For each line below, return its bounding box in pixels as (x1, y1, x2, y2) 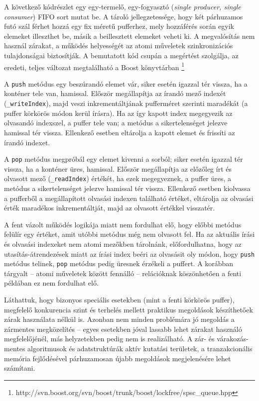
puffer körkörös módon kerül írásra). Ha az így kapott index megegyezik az (4, 107, 233, 118)
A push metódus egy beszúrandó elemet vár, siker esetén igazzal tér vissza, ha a (4, 78, 248, 89)
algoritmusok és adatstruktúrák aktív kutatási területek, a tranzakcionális (27, 343, 253, 354)
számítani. (4, 363, 35, 373)
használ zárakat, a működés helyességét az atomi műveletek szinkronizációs (4, 40, 233, 51)
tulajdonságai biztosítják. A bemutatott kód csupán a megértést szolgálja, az (4, 50, 239, 60)
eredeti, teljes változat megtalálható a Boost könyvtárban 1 (4, 60, 185, 72)
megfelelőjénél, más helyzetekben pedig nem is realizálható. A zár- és (4, 333, 215, 344)
